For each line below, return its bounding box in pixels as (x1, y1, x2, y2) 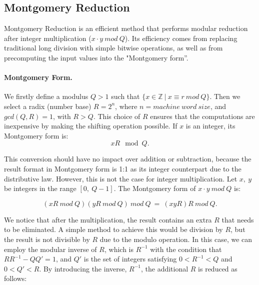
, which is (104, 243, 133, 254)
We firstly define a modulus (4, 91, 88, 101)
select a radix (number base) (4, 100, 91, 111)
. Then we (209, 91, 240, 101)
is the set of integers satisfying (83, 253, 177, 264)
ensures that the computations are (150, 110, 255, 121)
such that (111, 91, 140, 101)
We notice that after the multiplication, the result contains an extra (4, 214, 212, 224)
